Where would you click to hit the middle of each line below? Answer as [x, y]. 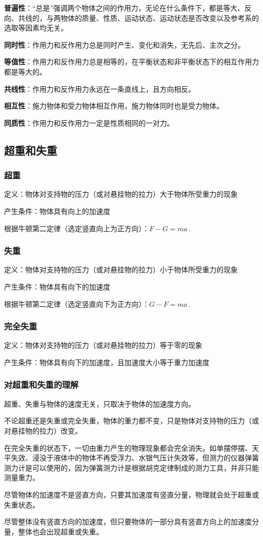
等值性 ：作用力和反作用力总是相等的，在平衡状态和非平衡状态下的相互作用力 [131, 62]
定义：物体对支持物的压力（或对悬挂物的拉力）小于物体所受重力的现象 [121, 269]
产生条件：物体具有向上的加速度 [57, 211]
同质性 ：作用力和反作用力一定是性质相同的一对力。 [89, 122]
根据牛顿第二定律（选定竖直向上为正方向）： [77, 228]
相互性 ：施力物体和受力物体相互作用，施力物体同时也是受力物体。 [114, 106]
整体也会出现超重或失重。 [60, 531]
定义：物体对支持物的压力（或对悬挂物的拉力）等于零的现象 [103, 345]
